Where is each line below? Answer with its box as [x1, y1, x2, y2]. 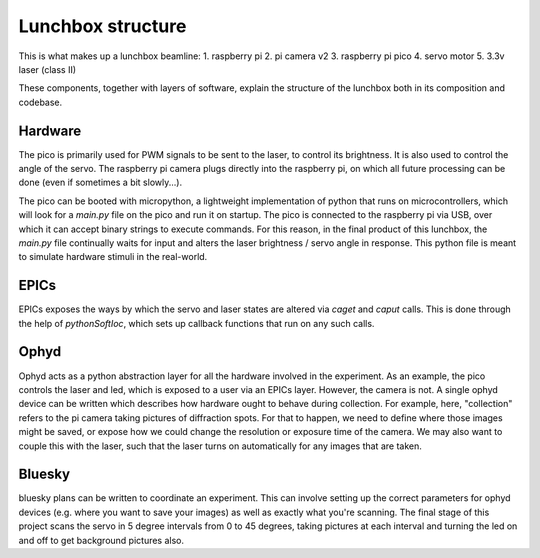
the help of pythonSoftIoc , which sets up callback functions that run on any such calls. [18, 317, 375, 329]
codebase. [18, 96, 63, 108]
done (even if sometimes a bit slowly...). [18, 176, 183, 189]
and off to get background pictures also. [18, 534, 185, 546]
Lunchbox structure [18, 15, 187, 37]
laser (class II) [18, 63, 77, 75]
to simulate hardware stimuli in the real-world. [18, 251, 208, 263]
